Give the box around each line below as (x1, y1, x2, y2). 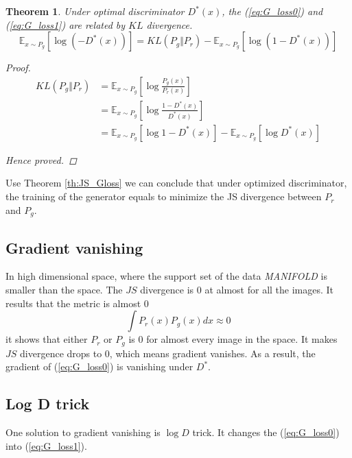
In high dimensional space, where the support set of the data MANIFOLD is (5, 269, 327, 283)
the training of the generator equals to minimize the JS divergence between (5, 189, 322, 204)
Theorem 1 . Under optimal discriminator (5, 4, 185, 18)
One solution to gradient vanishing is (5, 424, 161, 439)
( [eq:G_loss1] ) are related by (5, 17, 126, 32)
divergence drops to (20, 346, 102, 360)
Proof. (5, 60, 31, 75)
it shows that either (5, 332, 88, 346)
